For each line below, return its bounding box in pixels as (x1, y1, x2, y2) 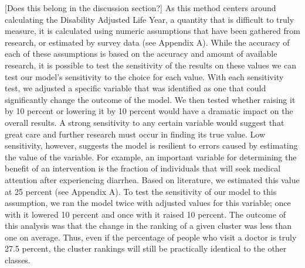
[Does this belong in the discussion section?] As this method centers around (5, 2, 276, 13)
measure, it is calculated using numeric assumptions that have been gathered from (5, 25, 300, 37)
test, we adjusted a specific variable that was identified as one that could (5, 82, 266, 94)
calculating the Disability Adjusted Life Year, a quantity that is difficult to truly (5, 13, 294, 25)
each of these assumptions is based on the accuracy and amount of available (5, 47, 277, 60)
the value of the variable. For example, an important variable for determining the (5, 150, 297, 163)
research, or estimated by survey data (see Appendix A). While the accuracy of (5, 36, 290, 48)
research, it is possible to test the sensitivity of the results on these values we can (5, 59, 297, 71)
